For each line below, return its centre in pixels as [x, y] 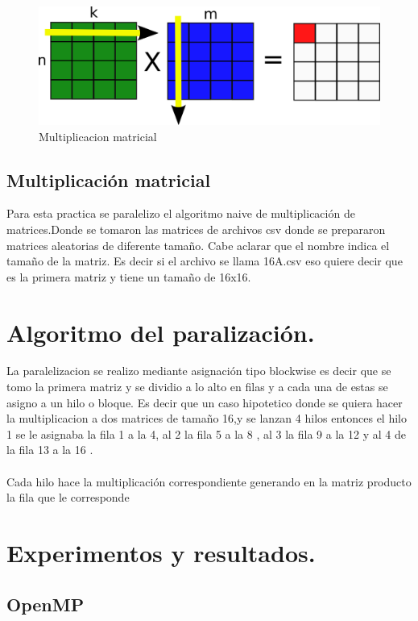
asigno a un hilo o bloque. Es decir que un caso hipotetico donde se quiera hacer [205, 402]
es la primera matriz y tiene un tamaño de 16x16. [129, 276]
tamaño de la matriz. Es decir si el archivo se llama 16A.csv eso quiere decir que [205, 261]
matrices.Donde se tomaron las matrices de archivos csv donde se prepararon [196, 229]
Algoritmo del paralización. [161, 332]
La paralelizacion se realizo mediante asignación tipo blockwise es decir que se [199, 371]
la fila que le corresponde [68, 497]
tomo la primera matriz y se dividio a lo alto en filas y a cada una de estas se [197, 387]
